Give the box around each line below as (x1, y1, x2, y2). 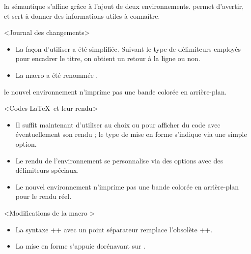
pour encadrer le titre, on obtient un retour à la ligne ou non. (15, 53, 200, 63)
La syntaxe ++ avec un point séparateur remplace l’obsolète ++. (15, 224, 213, 234)
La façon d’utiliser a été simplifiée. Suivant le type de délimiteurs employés (15, 43, 241, 54)
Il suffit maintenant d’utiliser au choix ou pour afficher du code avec (15, 119, 221, 129)
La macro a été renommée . (15, 69, 98, 80)
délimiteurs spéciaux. (15, 165, 79, 175)
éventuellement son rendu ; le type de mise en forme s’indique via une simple (15, 129, 247, 139)
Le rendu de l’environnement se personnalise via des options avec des (15, 155, 223, 165)
